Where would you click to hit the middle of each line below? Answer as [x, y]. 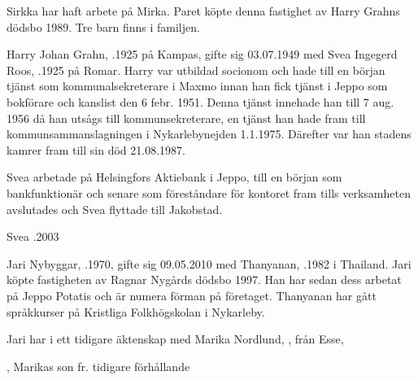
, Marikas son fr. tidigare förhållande [98, 366]
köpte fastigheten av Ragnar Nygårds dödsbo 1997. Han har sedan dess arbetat [204, 280]
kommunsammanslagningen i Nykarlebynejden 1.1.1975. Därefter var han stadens [209, 134]
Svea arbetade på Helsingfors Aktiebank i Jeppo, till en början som [174, 177]
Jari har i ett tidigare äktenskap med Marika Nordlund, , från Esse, [175, 339]
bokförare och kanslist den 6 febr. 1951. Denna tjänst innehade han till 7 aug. [200, 101]
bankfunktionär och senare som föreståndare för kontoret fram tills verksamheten [209, 192]
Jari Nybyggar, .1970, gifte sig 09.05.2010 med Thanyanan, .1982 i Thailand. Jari [209, 263]
